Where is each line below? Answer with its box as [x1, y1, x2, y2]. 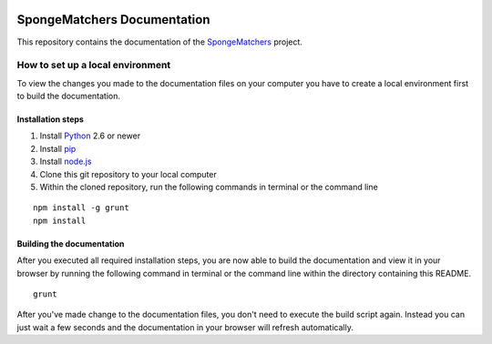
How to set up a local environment [16, 59, 171, 72]
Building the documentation [16, 238, 125, 249]
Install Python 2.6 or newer [39, 130, 141, 141]
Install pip [39, 143, 77, 154]
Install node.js [39, 156, 92, 167]
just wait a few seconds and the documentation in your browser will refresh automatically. [16, 321, 354, 332]
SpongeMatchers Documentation [16, 12, 210, 27]
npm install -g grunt [33, 203, 129, 213]
